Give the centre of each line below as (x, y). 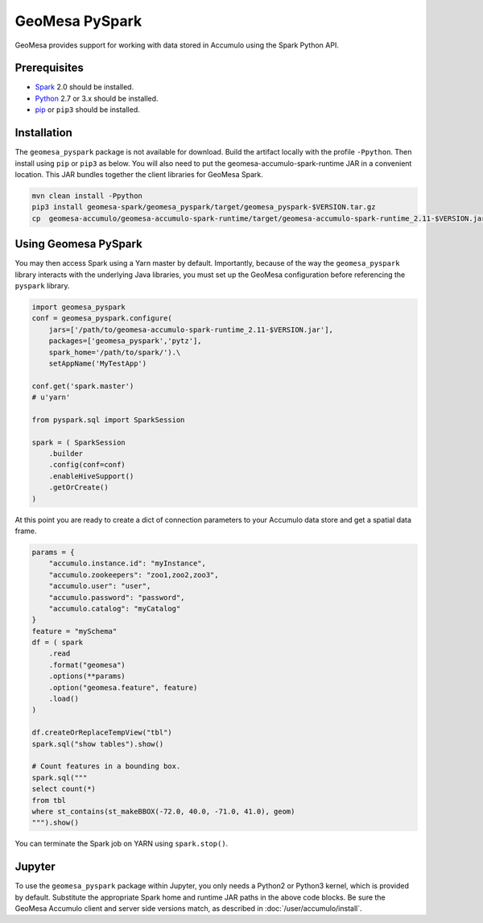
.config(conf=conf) (87, 465)
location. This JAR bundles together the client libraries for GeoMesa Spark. (139, 174)
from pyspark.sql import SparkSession (108, 420)
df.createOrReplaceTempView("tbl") (102, 733)
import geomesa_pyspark (79, 307)
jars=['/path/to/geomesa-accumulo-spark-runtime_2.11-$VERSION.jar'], (191, 329)
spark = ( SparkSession (79, 442)
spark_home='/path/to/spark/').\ (115, 352)
